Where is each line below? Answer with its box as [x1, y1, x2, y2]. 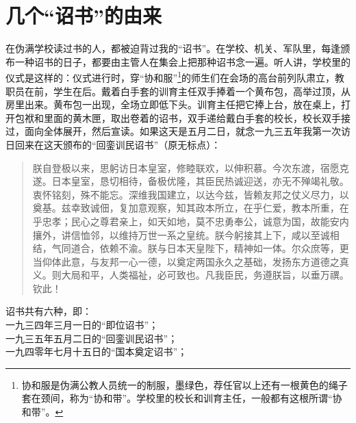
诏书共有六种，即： [5, 304, 92, 318]
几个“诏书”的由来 [5, 1, 162, 29]
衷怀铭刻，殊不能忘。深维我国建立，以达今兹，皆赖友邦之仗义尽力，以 [32, 187, 349, 201]
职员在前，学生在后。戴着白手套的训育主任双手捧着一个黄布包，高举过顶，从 [5, 84, 351, 98]
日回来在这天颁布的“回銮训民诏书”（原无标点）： [5, 137, 221, 151]
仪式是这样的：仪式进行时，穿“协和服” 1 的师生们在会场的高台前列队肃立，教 [5, 68, 345, 84]
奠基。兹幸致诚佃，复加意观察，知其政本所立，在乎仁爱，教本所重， [32, 201, 340, 215]
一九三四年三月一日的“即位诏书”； [5, 318, 159, 332]
